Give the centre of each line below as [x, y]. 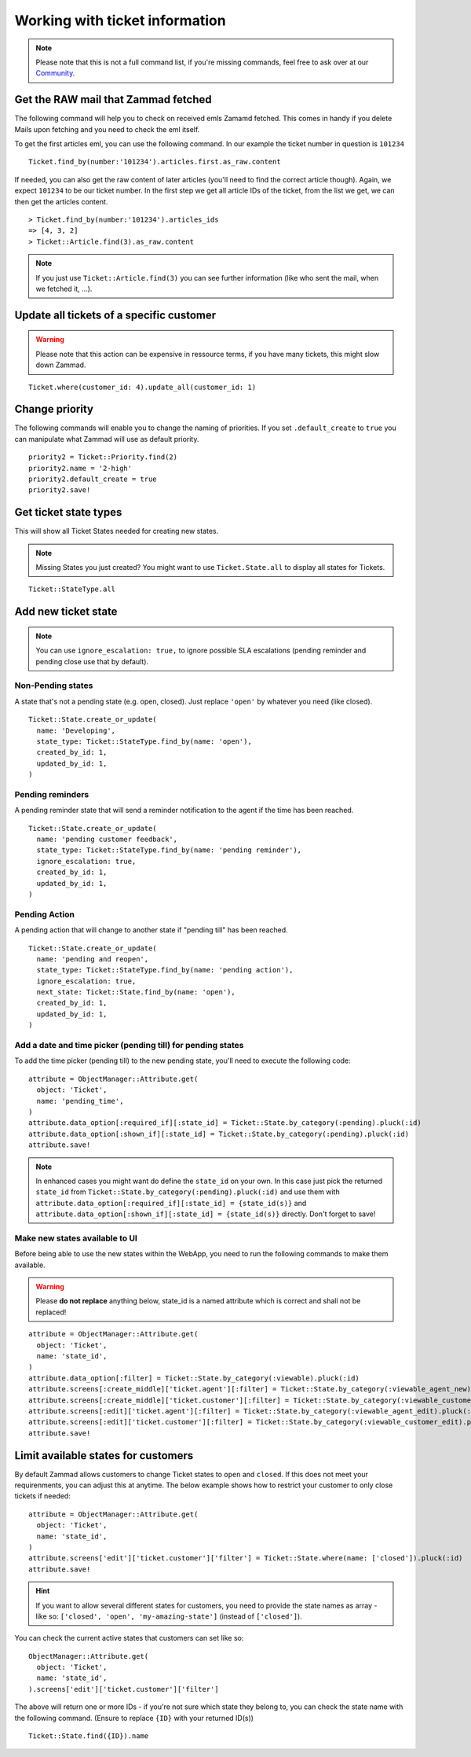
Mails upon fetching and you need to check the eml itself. [107, 129]
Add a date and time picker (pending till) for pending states [129, 1046]
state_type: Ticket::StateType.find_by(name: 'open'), [144, 741]
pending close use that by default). [92, 661]
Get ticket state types [68, 512]
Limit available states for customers [104, 1456]
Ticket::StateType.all [72, 589]
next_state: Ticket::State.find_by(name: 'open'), [136, 992]
